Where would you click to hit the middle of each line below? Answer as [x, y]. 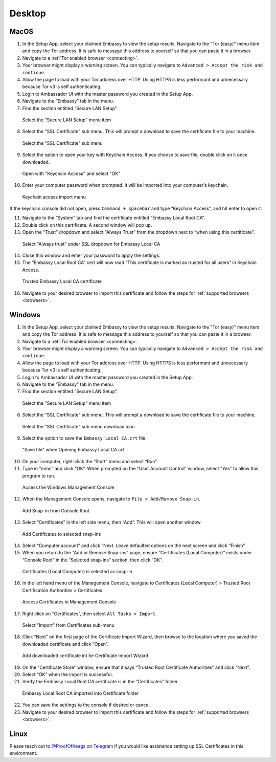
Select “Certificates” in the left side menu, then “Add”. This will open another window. [112, 522]
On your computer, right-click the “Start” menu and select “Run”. [90, 461]
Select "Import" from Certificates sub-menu [68, 625]
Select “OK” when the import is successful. [68, 674]
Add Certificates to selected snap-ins [62, 534]
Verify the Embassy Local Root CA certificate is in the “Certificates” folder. [100, 682]
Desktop [28, 13]
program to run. [39, 475]
